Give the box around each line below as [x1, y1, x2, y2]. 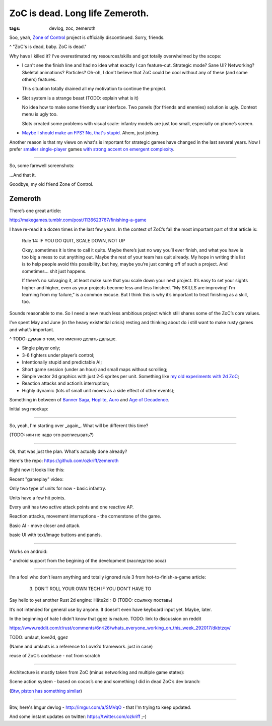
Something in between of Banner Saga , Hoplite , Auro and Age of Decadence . [9, 397, 170, 403]
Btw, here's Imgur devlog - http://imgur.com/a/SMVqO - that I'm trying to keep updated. [9, 704, 191, 710]
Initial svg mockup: [9, 406, 49, 412]
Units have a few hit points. [9, 495, 66, 501]
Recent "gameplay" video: [9, 476, 64, 482]
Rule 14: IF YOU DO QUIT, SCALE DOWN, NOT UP [22, 238, 125, 244]
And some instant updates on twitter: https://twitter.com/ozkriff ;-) [9, 713, 147, 719]
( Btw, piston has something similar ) [9, 688, 83, 694]
